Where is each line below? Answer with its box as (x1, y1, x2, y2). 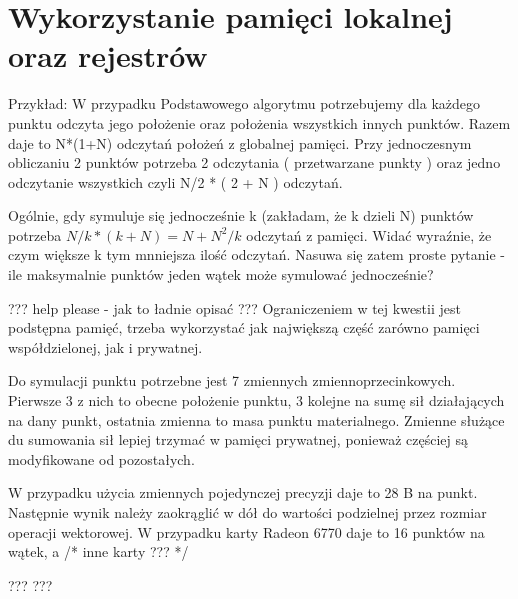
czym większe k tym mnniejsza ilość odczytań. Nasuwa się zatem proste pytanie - (8, 244, 505, 265)
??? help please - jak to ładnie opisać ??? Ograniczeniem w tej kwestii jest (8, 297, 461, 318)
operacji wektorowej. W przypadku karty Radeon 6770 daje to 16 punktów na (8, 521, 485, 542)
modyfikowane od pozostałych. (8, 448, 195, 469)
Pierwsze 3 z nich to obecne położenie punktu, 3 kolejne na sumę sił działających (8, 390, 505, 411)
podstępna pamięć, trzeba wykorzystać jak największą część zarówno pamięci (8, 317, 480, 338)
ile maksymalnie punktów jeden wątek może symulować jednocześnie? (8, 264, 434, 285)
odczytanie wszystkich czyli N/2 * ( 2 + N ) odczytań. (8, 171, 343, 192)
